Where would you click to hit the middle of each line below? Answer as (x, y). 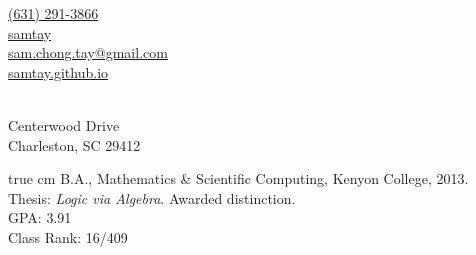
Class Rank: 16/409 (68, 236)
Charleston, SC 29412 (74, 144)
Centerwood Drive (64, 124)
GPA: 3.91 (40, 217)
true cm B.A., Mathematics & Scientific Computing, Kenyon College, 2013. (238, 178)
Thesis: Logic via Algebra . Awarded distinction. (152, 197)
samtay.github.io (58, 71)
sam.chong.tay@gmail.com (88, 52)
